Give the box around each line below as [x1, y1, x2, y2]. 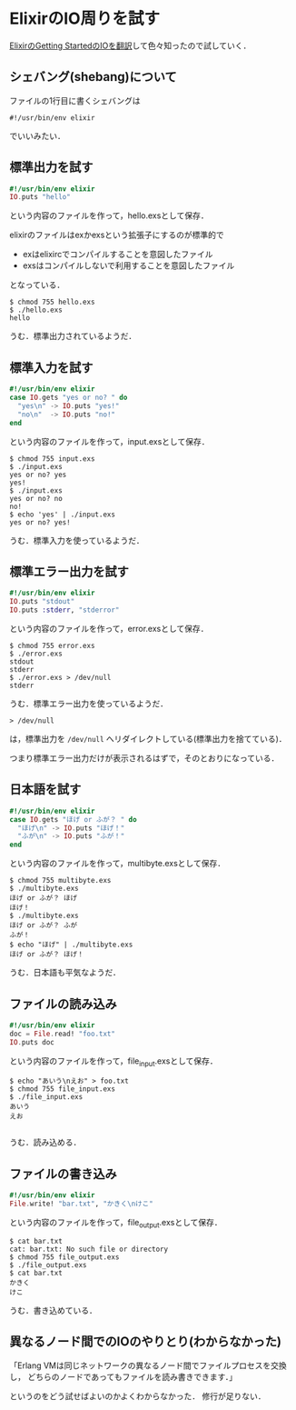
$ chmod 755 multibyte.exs [9, 876, 112, 885]
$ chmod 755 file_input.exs [9, 1085, 116, 1094]
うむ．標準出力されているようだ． [9, 331, 137, 342]
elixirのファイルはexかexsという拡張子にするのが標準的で [9, 229, 224, 241]
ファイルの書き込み [9, 1165, 117, 1182]
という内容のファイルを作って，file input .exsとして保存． [9, 1055, 218, 1068]
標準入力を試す [9, 360, 94, 375]
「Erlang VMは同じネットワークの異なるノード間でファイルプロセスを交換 [9, 1360, 288, 1371]
